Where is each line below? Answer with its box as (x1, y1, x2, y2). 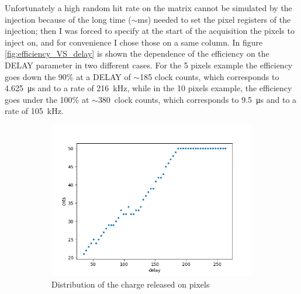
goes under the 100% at (5, 93, 89, 105)
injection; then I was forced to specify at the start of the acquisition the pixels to (5, 25, 295, 37)
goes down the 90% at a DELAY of (5, 70, 131, 82)
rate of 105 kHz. (5, 105, 64, 117)
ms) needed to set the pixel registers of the (137, 13, 291, 25)
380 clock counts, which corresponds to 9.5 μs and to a (98, 93, 297, 105)
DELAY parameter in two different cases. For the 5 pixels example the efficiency (5, 58, 293, 71)
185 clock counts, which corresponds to (140, 70, 279, 82)
